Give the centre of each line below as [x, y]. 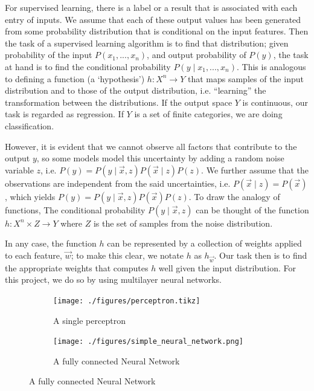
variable [19, 170]
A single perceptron [89, 320]
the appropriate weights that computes [77, 267]
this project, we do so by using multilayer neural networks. [114, 280]
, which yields [30, 196]
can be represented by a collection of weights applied [204, 243]
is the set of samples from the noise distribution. [183, 223]
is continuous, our [275, 102]
